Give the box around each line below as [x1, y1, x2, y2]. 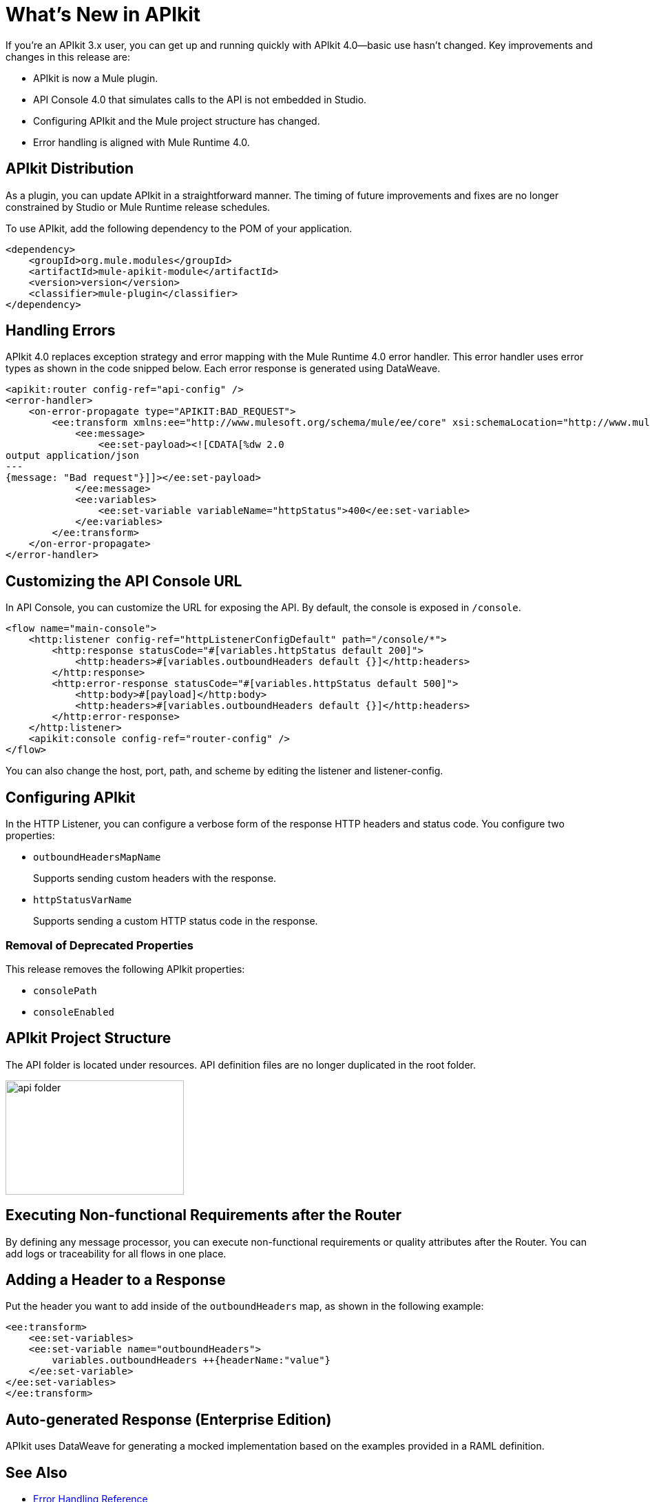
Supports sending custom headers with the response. [33, 872, 277, 885]
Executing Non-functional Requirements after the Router [6, 1206, 402, 1224]
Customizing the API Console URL [6, 572, 242, 590]
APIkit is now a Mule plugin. [33, 72, 158, 84]
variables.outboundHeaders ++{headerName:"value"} [52, 1355, 331, 1366]
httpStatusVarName [33, 894, 132, 906]
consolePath [33, 985, 97, 996]
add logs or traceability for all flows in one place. [6, 1247, 227, 1259]
